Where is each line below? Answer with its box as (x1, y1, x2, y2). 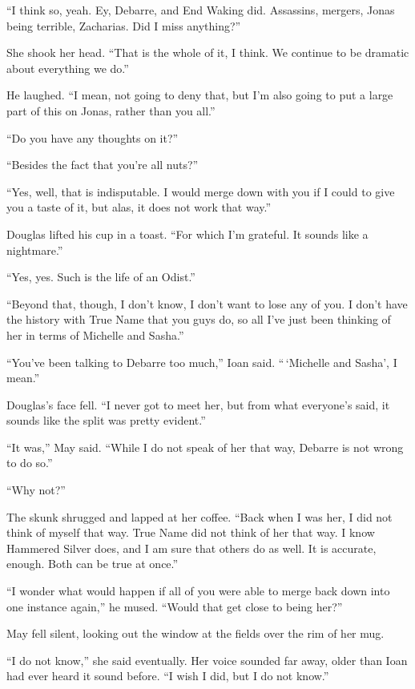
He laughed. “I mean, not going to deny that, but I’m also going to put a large (6, 87, 393, 103)
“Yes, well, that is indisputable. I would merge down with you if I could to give (6, 183, 395, 199)
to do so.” (6, 454, 53, 471)
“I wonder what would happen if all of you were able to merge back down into (6, 582, 390, 599)
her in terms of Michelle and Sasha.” (6, 326, 184, 343)
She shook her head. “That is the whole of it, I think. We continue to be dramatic (6, 44, 409, 61)
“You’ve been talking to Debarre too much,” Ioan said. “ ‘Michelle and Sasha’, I (6, 353, 397, 370)
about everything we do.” (6, 59, 129, 76)
